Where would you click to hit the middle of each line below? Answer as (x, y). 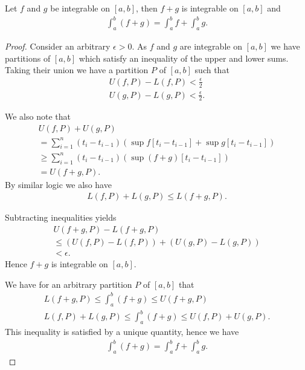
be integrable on (80, 8)
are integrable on (211, 46)
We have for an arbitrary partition (69, 284)
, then (147, 8)
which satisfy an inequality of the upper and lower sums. (184, 58)
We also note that (38, 116)
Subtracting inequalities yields (61, 217)
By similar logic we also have (58, 184)
